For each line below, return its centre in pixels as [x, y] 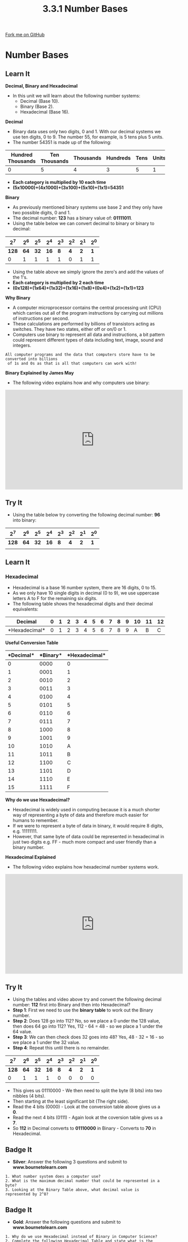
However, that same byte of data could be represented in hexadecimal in [88, 837]
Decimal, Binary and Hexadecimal [41, 86]
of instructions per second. [41, 318]
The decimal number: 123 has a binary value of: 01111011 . [72, 218]
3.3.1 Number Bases [85, 9]
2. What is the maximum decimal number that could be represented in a [82, 1181]
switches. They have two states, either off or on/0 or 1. [69, 329]
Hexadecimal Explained [30, 857]
